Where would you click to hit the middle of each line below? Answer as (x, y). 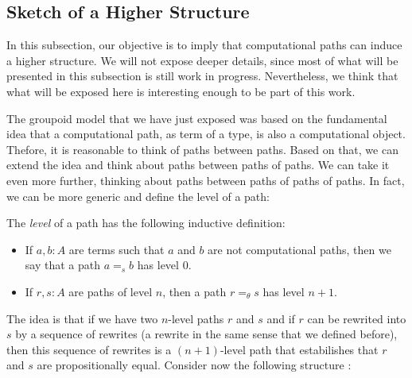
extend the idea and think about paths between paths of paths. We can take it (198, 165)
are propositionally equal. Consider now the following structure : (194, 365)
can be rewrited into (357, 318)
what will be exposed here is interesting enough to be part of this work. (181, 91)
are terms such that (117, 249)
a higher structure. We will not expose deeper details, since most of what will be (202, 60)
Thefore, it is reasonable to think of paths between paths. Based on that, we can (202, 149)
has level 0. (164, 265)
